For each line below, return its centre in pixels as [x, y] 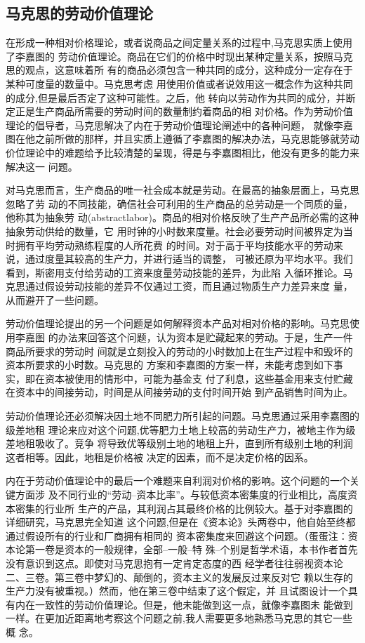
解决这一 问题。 [42, 166]
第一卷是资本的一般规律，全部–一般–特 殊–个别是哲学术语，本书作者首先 [191, 549]
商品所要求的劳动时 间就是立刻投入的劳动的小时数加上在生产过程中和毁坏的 [179, 351]
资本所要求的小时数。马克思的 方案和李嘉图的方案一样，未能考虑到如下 [170, 365]
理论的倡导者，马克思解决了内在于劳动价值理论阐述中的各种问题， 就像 [170, 125]
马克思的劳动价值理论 [79, 13]
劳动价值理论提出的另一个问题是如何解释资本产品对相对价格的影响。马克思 [178, 323]
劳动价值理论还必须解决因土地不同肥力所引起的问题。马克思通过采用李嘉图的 [182, 416]
